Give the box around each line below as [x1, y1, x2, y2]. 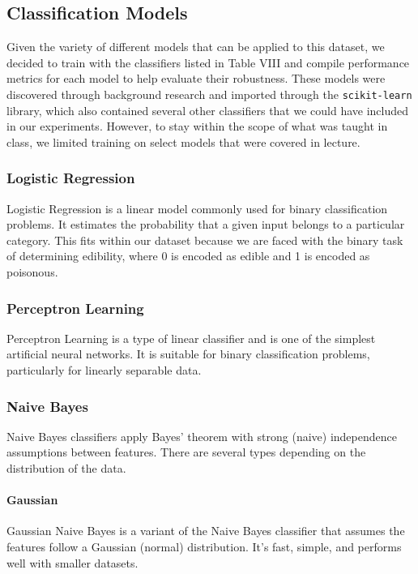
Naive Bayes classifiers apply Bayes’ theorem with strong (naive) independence [6, 427, 397, 444]
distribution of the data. [6, 460, 126, 477]
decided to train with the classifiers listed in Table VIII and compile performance [6, 54, 410, 71]
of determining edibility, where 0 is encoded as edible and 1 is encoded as [6, 247, 370, 264]
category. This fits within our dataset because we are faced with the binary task [6, 231, 403, 248]
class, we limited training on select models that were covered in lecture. [6, 133, 360, 150]
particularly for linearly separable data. [6, 362, 202, 379]
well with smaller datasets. [6, 554, 139, 571]
